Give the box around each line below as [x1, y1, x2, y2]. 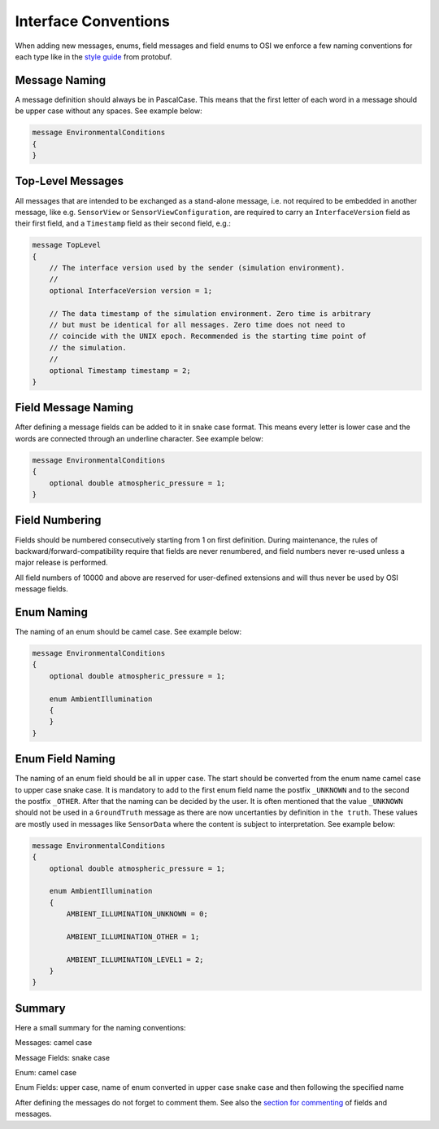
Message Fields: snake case [15, 1052, 110, 1062]
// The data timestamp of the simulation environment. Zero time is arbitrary [49, 309, 372, 318]
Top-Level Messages [15, 174, 124, 188]
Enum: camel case [15, 1068, 77, 1078]
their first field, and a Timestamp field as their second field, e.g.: [15, 218, 231, 228]
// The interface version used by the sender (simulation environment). [49, 263, 346, 273]
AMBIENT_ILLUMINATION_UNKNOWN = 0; [66, 909, 209, 919]
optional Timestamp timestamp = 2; [49, 366, 191, 375]
